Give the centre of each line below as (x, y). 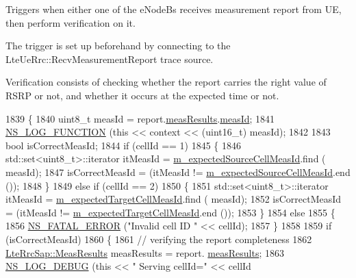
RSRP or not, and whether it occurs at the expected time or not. (142, 95)
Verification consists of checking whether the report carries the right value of (166, 82)
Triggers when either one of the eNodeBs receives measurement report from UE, (174, 9)
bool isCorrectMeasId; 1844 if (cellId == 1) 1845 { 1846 (124, 145)
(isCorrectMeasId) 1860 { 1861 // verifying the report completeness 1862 (159, 239)
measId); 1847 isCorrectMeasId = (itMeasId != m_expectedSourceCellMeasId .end (178, 172)
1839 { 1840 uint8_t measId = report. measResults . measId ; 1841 (140, 118)
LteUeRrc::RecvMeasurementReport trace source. (110, 59)
